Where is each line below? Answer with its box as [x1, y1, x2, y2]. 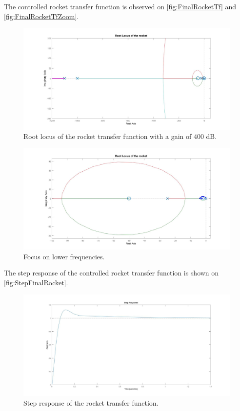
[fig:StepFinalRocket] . [4, 277, 68, 288]
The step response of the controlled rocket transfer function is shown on [4, 268, 219, 278]
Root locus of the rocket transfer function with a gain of [23, 131, 192, 141]
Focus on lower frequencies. [23, 251, 105, 261]
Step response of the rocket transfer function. [23, 397, 159, 408]
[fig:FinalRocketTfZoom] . [4, 11, 79, 21]
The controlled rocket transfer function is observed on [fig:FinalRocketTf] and [4, 1, 237, 11]
